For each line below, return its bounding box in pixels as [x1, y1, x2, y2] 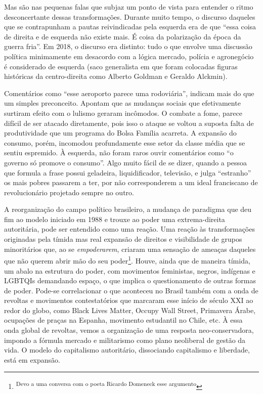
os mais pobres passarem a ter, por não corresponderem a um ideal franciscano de [4, 177, 258, 188]
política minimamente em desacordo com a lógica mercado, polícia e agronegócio [4, 51, 254, 61]
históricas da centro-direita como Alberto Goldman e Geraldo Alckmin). [4, 71, 228, 81]
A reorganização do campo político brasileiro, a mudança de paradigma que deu [4, 204, 252, 214]
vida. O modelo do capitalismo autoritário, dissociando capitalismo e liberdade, [4, 344, 250, 355]
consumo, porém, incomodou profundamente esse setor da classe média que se [4, 137, 245, 148]
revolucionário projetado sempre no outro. [4, 187, 134, 197]
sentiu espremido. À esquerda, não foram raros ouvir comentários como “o [4, 147, 234, 158]
